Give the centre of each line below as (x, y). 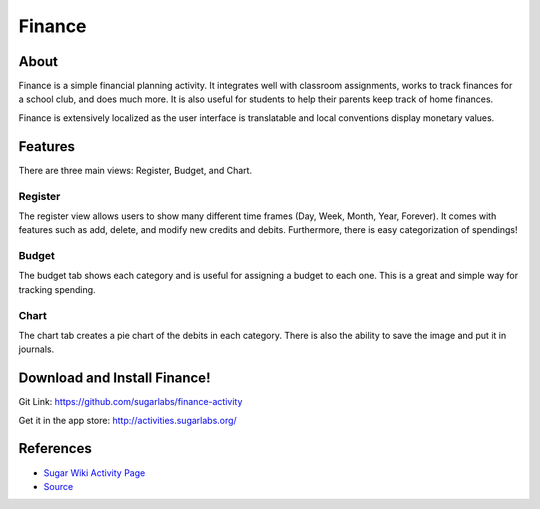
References (55, 448)
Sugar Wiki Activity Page (94, 472)
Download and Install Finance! (114, 378)
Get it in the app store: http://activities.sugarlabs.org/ (127, 420)
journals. (36, 349)
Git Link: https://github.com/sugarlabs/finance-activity (130, 402)
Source (58, 486)
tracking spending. (57, 289)
